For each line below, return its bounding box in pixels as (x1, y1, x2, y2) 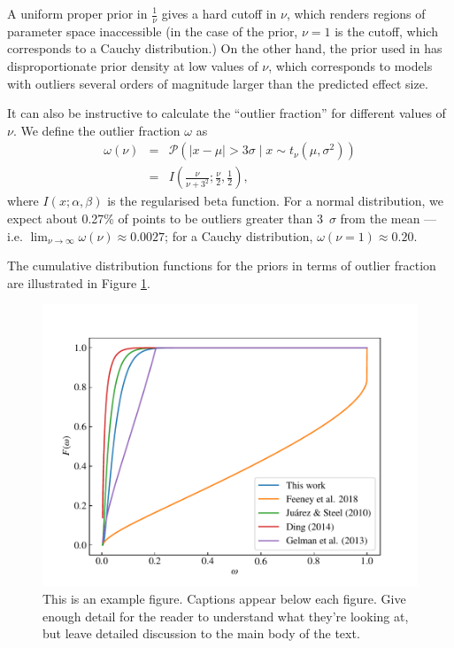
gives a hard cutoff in (161, 4, 277, 22)
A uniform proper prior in (7, 4, 148, 22)
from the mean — (340, 209, 437, 228)
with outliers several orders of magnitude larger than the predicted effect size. (7, 74, 428, 92)
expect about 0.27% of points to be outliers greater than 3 (7, 209, 323, 228)
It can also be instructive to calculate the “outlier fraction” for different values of (7, 104, 446, 122)
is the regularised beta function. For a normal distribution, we (107, 191, 444, 210)
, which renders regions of (286, 4, 426, 22)
